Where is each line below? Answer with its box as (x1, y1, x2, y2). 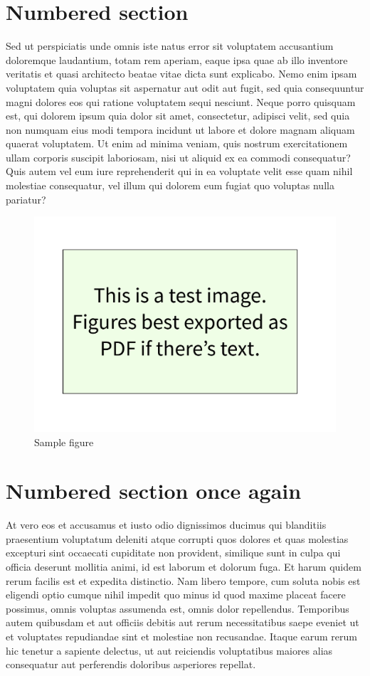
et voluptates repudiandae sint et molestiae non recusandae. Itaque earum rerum (6, 628, 357, 643)
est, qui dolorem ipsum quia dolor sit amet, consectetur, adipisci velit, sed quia (6, 108, 350, 123)
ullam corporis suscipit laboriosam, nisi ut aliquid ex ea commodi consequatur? (6, 149, 351, 164)
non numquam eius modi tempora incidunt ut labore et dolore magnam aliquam (6, 122, 355, 137)
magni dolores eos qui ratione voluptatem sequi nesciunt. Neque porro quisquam (6, 94, 356, 109)
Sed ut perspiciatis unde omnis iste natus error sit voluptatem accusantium (6, 38, 334, 53)
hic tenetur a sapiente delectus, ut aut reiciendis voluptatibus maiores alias (6, 643, 333, 657)
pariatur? (6, 191, 46, 206)
